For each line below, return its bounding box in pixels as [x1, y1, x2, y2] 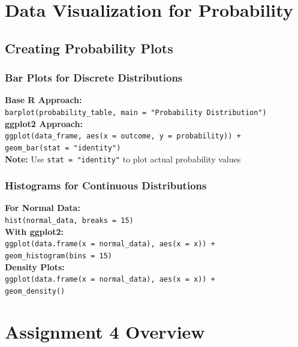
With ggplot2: [5, 225, 64, 237]
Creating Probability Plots [5, 38, 173, 57]
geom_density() [5, 286, 65, 295]
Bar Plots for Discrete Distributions [5, 70, 183, 85]
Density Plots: [5, 260, 65, 273]
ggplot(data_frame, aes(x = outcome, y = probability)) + [5, 132, 241, 141]
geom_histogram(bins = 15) [5, 251, 112, 260]
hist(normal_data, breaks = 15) [5, 216, 134, 225]
